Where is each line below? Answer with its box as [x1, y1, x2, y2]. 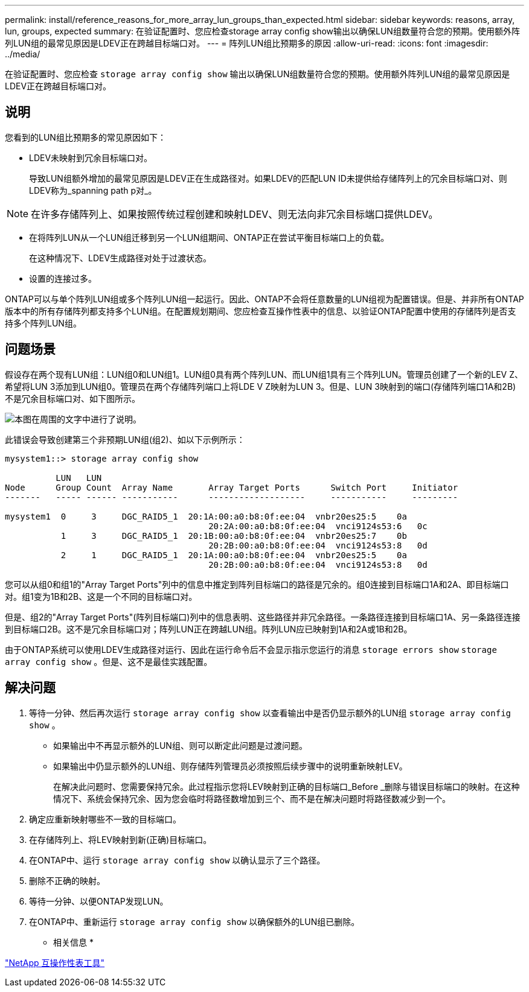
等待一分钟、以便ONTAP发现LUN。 [29, 895, 168, 906]
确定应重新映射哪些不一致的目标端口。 [29, 813, 181, 824]
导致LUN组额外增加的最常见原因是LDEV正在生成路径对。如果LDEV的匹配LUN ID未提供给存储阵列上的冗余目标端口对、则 [29, 173, 507, 183]
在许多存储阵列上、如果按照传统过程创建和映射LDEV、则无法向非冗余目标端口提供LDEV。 [31, 208, 438, 220]
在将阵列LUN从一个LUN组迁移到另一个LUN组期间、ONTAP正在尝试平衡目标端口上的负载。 [29, 232, 390, 243]
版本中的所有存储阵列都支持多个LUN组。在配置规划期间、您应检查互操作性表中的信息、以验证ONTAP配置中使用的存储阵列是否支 [5, 305, 516, 316]
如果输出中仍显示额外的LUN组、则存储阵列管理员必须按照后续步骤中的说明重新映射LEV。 [53, 760, 408, 771]
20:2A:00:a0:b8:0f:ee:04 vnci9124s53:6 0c [208, 521, 428, 531]
